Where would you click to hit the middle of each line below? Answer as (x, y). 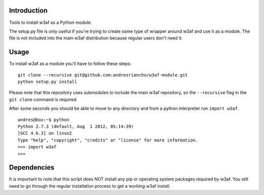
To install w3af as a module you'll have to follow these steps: (70, 64)
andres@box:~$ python (44, 120)
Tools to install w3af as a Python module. (51, 22)
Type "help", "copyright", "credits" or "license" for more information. (108, 140)
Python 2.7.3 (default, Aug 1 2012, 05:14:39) (76, 126)
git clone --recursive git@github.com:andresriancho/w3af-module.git (103, 75)
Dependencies (32, 167)
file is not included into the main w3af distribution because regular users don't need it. (96, 38)
